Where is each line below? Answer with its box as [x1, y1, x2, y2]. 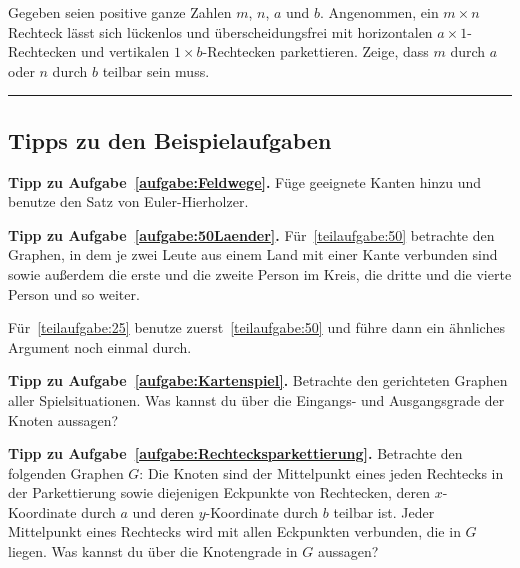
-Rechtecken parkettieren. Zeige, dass [202, 41, 429, 62]
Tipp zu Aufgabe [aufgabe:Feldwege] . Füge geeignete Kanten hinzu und [8, 171, 482, 192]
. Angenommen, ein [320, 2, 439, 22]
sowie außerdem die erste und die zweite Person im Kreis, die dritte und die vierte [8, 263, 512, 284]
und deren [132, 501, 195, 522]
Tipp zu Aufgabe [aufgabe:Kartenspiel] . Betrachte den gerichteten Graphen [8, 370, 508, 391]
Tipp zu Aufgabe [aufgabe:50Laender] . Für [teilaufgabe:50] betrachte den [8, 224, 495, 245]
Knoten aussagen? [8, 409, 119, 430]
